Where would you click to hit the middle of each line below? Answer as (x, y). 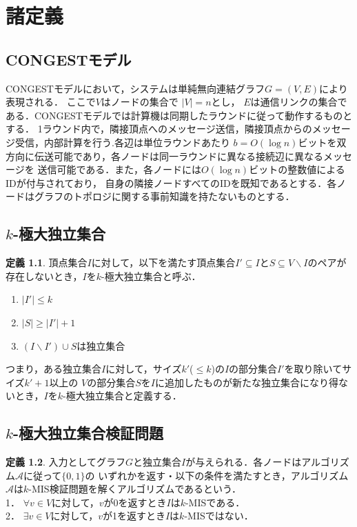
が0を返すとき (135, 502)
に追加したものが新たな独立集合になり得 (246, 382)
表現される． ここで (51, 102)
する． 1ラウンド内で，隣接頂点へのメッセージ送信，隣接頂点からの (159, 129)
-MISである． (215, 502)
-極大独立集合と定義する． (122, 396)
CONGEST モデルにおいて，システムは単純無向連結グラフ (135, 88)
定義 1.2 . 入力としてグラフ (66, 462)
